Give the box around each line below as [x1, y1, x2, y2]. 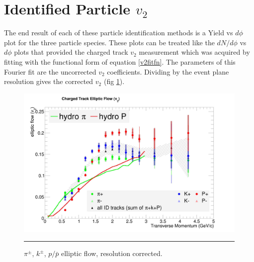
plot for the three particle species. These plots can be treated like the [4, 37, 215, 47]
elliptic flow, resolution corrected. [61, 248, 163, 259]
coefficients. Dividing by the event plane [107, 66, 229, 77]
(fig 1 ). [103, 76, 125, 87]
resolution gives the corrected [4, 76, 93, 87]
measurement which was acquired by [139, 47, 250, 57]
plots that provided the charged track [14, 47, 128, 57]
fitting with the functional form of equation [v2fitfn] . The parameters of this [4, 56, 236, 67]
